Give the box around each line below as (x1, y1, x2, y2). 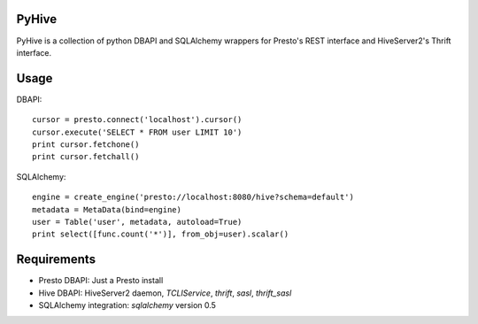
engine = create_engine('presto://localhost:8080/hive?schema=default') (32, 192, 354, 203)
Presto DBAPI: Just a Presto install (38, 275, 164, 286)
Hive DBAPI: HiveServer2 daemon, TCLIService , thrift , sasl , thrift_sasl (38, 288, 292, 298)
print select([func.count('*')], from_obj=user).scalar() (32, 229, 289, 239)
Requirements (16, 252, 96, 267)
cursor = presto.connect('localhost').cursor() (32, 115, 243, 125)
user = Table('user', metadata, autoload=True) (32, 217, 243, 227)
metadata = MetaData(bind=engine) (32, 204, 181, 214)
